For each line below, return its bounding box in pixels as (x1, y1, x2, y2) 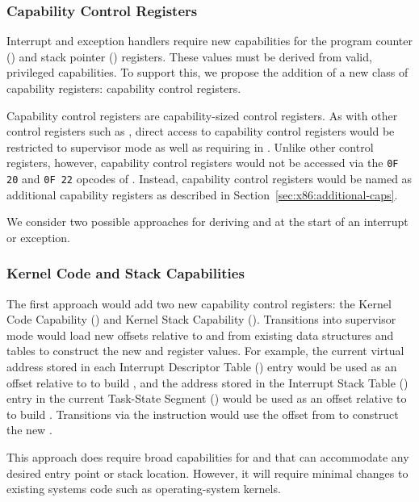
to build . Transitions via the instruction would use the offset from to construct (6, 405, 399, 422)
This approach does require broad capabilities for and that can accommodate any (6, 449, 409, 466)
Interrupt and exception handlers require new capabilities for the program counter (6, 32, 413, 49)
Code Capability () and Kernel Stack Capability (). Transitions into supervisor (6, 311, 396, 328)
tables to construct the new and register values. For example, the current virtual (6, 342, 404, 359)
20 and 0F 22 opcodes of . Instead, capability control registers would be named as (6, 170, 413, 187)
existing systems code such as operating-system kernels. (6, 480, 281, 497)
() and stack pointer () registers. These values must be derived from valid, (6, 48, 372, 65)
